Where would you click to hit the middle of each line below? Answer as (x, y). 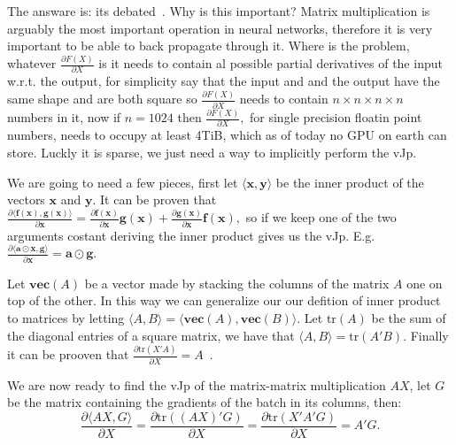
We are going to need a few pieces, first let (123, 182)
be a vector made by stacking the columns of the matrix (237, 283)
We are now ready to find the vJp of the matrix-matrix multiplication (197, 384)
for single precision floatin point (336, 117)
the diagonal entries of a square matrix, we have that (151, 335)
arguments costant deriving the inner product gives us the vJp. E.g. (191, 235)
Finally (429, 335)
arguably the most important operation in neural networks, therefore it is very (220, 28)
